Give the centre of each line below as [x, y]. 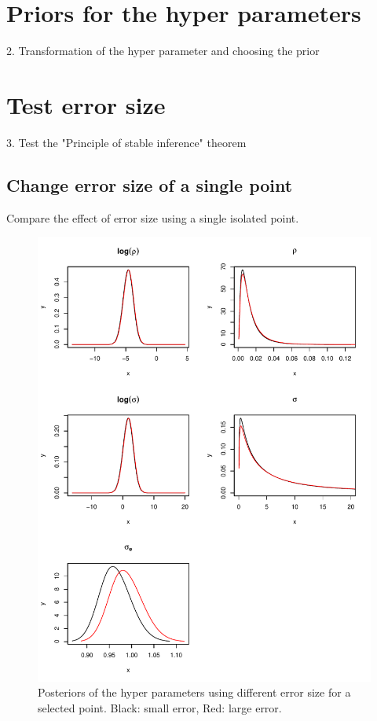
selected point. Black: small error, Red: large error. [160, 707]
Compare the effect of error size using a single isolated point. [153, 217]
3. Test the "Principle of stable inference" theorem [126, 142]
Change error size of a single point [150, 184]
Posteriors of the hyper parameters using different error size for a [194, 692]
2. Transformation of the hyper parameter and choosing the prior [163, 51]
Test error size [86, 104]
